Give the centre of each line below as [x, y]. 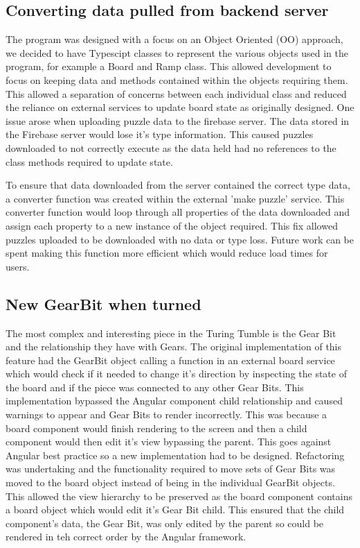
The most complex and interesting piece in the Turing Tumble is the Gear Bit [171, 333]
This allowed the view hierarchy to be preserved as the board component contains [179, 496]
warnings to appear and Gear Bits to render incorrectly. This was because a [166, 414]
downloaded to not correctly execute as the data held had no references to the [171, 147]
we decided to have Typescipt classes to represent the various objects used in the [177, 52]
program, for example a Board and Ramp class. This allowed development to [169, 66]
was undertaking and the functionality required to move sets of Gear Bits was [171, 469]
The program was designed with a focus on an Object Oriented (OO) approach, [174, 39]
